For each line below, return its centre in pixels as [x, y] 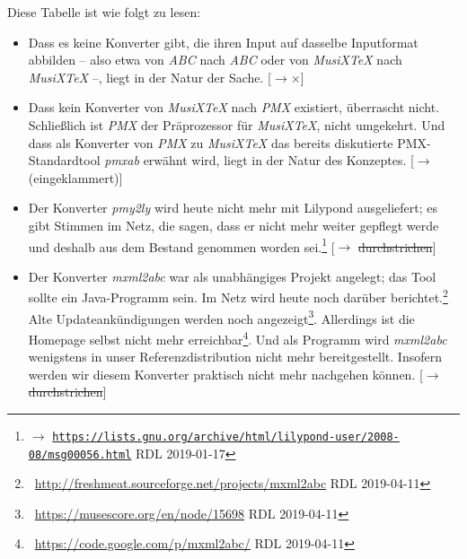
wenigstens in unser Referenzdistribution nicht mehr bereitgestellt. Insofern [235, 357]
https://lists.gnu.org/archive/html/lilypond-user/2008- [226, 437]
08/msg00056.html [80, 454]
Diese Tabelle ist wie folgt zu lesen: [104, 12]
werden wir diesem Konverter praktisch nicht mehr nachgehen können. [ [225, 374]
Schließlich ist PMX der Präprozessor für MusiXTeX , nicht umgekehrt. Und [237, 124]
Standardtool [64, 160]
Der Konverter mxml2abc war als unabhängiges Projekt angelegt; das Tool [232, 276]
